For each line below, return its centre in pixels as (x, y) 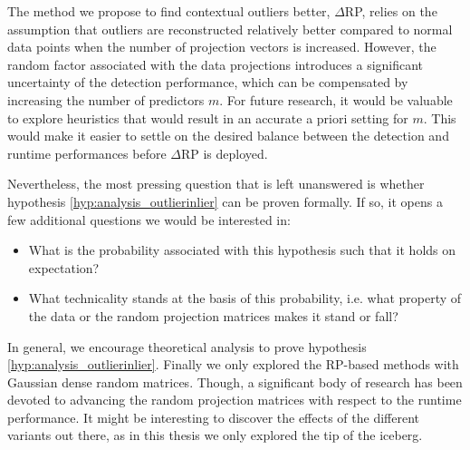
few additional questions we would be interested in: (149, 219)
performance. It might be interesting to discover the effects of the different (213, 417)
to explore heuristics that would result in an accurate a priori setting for (208, 117)
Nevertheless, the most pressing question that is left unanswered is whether (216, 184)
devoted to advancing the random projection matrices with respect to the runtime (235, 400)
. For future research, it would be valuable (336, 99)
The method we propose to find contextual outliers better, (169, 11)
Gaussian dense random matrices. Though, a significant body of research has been (235, 382)
